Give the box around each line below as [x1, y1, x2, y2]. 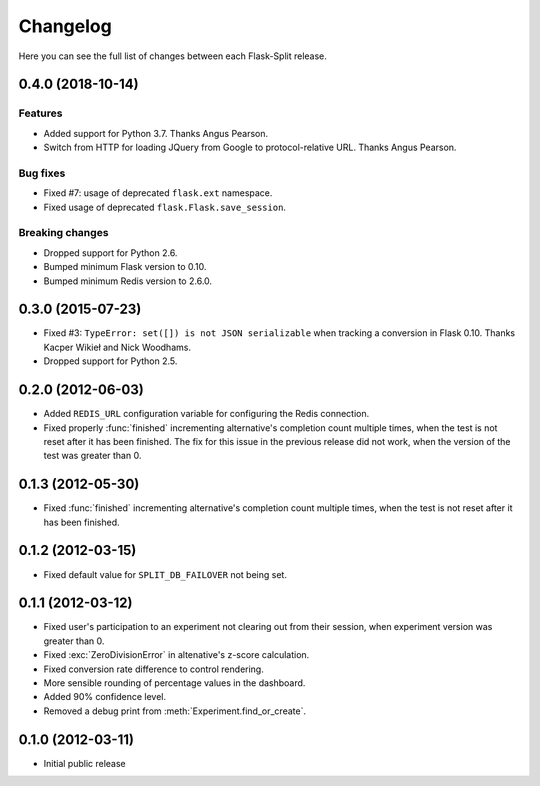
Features [18, 106, 63, 120]
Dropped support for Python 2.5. [43, 355, 178, 367]
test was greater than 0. [43, 450, 142, 462]
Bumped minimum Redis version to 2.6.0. [43, 275, 213, 287]
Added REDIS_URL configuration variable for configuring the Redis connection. [43, 408, 370, 420]
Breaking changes [18, 226, 109, 240]
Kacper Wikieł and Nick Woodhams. [43, 341, 192, 353]
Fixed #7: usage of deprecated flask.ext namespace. [43, 187, 273, 199]
